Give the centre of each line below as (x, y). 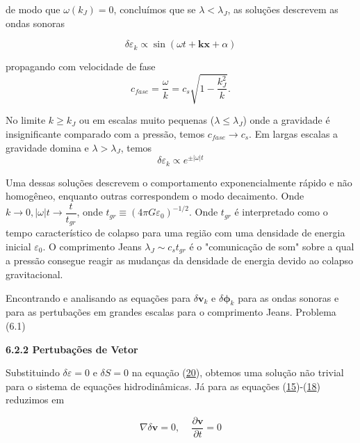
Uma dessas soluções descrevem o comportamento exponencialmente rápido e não (179, 182)
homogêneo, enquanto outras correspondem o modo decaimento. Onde (155, 196)
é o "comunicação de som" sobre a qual (272, 246)
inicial (18, 246)
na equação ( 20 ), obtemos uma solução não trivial (238, 372)
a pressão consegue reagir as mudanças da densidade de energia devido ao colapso (179, 260)
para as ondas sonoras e (288, 297)
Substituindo (33, 372)
